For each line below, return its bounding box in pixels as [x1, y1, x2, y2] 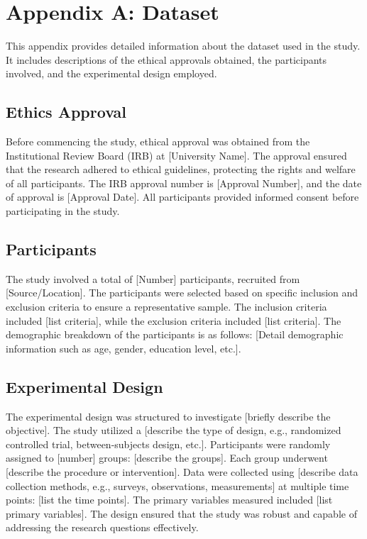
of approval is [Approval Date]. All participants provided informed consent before [6, 189, 359, 204]
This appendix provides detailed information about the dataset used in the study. [6, 38, 361, 53]
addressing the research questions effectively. [6, 520, 199, 535]
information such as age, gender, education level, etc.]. [6, 340, 241, 355]
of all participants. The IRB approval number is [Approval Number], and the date [6, 175, 362, 190]
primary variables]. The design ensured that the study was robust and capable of [6, 506, 357, 521]
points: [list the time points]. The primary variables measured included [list [6, 492, 333, 507]
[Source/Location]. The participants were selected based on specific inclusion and [6, 285, 358, 300]
